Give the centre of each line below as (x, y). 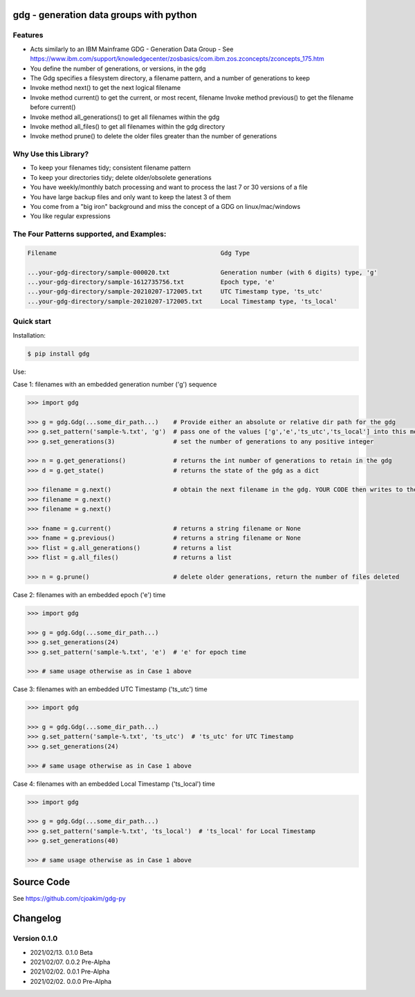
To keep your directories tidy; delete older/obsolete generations (121, 177)
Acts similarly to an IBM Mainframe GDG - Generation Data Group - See (132, 49)
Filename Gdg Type (139, 253)
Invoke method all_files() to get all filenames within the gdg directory (128, 126)
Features (28, 35)
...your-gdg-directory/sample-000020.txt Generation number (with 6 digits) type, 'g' (202, 272)
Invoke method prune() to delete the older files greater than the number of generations (154, 136)
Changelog (37, 918)
